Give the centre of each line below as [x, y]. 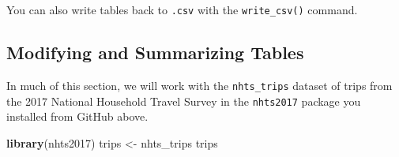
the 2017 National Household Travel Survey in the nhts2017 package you [184, 101]
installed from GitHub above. [77, 116]
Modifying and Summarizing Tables [155, 52]
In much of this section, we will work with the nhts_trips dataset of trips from [199, 85]
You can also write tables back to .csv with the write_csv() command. [182, 9]
